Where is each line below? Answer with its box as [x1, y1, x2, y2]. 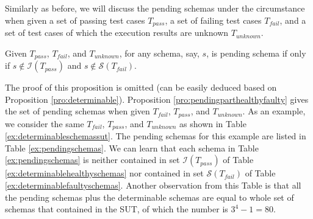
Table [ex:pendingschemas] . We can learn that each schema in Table [5, 141, 259, 154]
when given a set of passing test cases [5, 13, 145, 26]
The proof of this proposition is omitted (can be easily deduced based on [5, 81, 277, 94]
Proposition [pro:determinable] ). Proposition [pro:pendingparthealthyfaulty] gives [5, 92, 309, 105]
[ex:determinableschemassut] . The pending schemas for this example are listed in [5, 130, 306, 142]
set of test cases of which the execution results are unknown [5, 26, 229, 39]
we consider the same [5, 117, 84, 130]
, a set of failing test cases [165, 13, 262, 26]
